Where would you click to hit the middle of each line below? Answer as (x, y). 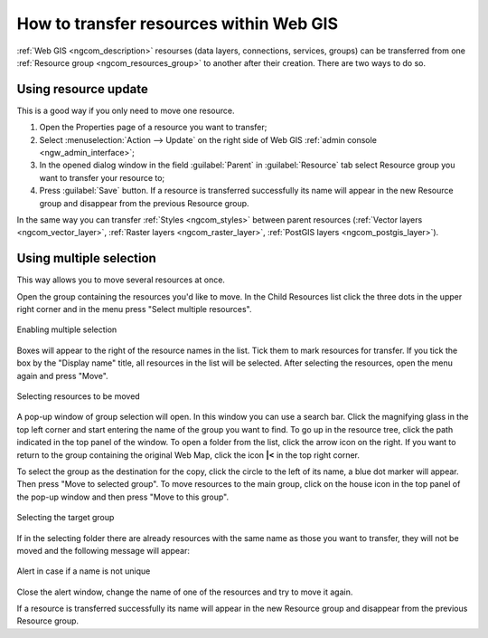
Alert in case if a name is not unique (84, 571)
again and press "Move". (62, 376)
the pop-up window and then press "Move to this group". (123, 497)
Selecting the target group (66, 518)
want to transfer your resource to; (102, 177)
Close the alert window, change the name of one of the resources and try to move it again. (185, 592)
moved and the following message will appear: (103, 550)
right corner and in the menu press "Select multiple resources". (134, 309)
